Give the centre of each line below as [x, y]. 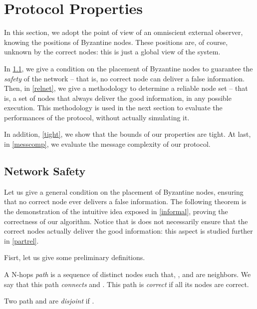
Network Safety [45, 171]
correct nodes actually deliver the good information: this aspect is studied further [128, 231]
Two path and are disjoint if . [49, 301]
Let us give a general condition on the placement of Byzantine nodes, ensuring [124, 191]
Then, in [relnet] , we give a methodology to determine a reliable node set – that [126, 88]
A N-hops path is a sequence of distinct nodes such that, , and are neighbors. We [128, 274]
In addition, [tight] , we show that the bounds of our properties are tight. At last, [128, 134]
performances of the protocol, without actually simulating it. [97, 117]
